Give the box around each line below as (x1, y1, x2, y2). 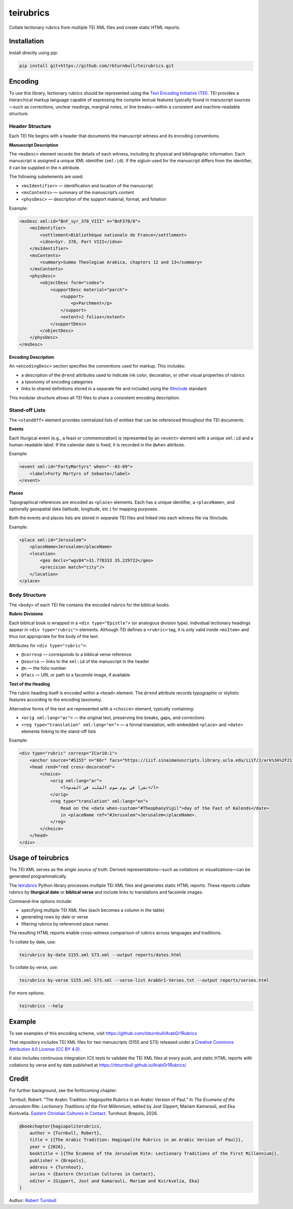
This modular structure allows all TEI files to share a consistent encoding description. (9, 395, 180, 400)
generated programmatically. (9, 873, 67, 879)
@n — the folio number (21, 665, 66, 671)
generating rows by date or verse (21, 914, 88, 920)
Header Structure (9, 123, 51, 130)
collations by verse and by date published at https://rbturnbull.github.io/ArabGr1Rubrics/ (9, 1062, 187, 1068)
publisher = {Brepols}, (29, 1158, 86, 1163)
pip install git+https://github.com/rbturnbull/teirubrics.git (19, 63, 174, 68)
